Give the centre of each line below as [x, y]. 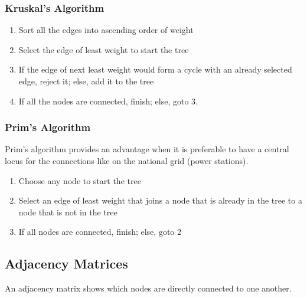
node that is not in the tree [68, 212]
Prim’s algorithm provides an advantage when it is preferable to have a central [147, 149]
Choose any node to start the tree [80, 180]
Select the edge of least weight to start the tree [104, 49]
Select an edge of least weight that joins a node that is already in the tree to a [160, 200]
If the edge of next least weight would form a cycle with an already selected [155, 69]
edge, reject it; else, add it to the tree [86, 81]
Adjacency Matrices [66, 263]
